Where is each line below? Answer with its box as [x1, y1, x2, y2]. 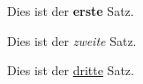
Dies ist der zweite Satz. [7, 31, 137, 50]
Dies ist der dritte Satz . [7, 61, 134, 80]
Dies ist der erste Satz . [7, 2, 134, 19]
